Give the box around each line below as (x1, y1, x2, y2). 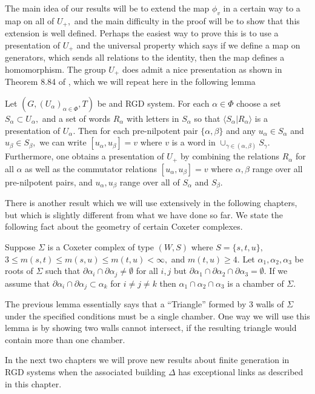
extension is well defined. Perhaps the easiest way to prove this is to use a (5, 27, 279, 39)
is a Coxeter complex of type (47, 241, 154, 253)
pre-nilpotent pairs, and (5, 175, 93, 188)
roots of (5, 264, 33, 277)
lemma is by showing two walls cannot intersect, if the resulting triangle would (5, 321, 297, 334)
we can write (39, 136, 87, 149)
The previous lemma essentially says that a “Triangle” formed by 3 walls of (5, 298, 284, 310)
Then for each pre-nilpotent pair (78, 124, 198, 136)
